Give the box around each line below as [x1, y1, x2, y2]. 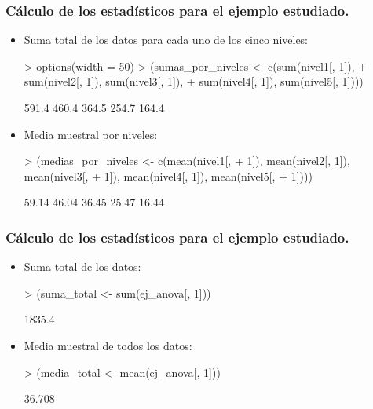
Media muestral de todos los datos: [24, 337, 192, 353]
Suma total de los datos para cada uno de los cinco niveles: [24, 31, 309, 48]
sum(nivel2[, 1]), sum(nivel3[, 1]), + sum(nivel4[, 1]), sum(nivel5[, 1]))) [24, 73, 364, 89]
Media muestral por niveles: [24, 126, 158, 142]
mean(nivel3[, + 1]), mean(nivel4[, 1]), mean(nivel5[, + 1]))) [24, 167, 313, 184]
